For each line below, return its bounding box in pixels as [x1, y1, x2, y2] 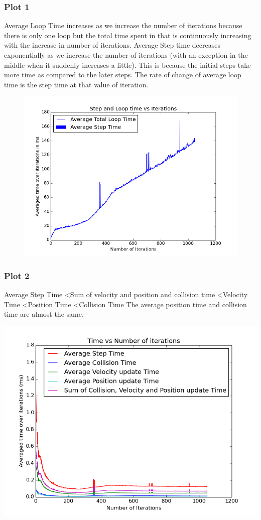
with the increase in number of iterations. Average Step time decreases [4, 40, 220, 50]
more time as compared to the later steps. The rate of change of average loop [4, 69, 241, 80]
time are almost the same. [4, 309, 84, 319]
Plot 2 [4, 269, 30, 282]
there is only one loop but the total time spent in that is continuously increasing [4, 30, 251, 40]
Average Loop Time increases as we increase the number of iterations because [4, 20, 242, 31]
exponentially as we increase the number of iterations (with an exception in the [4, 50, 248, 60]
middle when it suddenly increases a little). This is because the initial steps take [4, 59, 251, 70]
